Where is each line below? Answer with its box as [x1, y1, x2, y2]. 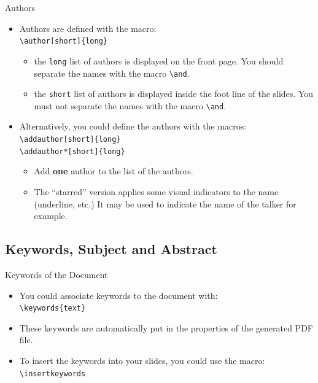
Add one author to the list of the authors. [34, 164, 193, 177]
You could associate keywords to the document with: [19, 288, 218, 301]
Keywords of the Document [5, 268, 108, 280]
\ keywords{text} [19, 304, 86, 313]
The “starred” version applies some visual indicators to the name [34, 185, 279, 198]
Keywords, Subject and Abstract [5, 239, 217, 258]
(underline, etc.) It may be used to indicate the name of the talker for [34, 197, 297, 210]
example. [34, 209, 68, 222]
